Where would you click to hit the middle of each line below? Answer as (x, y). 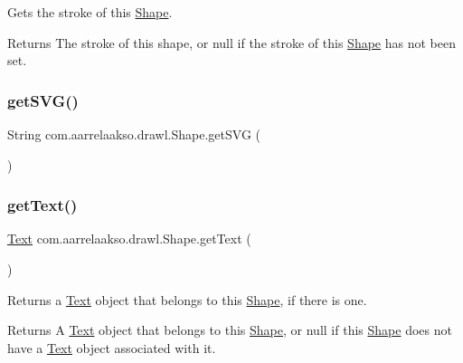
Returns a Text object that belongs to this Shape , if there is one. (187, 299)
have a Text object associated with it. (112, 347)
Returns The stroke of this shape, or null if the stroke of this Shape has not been (231, 42)
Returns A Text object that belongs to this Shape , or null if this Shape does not (230, 330)
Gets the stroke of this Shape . (90, 12)
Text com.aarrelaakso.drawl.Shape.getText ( (129, 239)
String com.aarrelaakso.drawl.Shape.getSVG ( (134, 134)
